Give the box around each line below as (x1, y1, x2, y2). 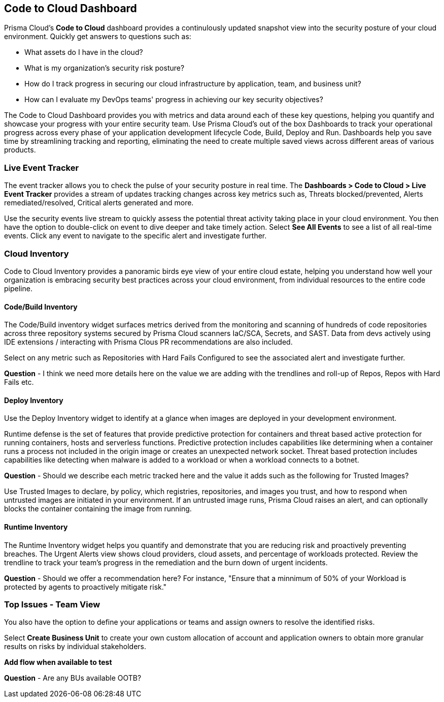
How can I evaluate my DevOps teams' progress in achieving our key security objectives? (24, 95, 323, 104)
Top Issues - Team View (4, 599, 100, 609)
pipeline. (4, 284, 32, 293)
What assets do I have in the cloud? (24, 48, 143, 57)
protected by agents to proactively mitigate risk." (4, 582, 167, 591)
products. (4, 145, 36, 155)
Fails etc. (4, 378, 34, 387)
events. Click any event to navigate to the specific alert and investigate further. (4, 231, 267, 240)
